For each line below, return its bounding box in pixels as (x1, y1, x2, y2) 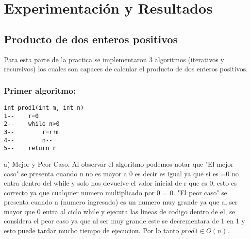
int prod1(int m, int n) (4, 104, 84, 111)
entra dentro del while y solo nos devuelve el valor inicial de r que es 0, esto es (4, 178, 237, 188)
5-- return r (4, 145, 56, 152)
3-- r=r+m (4, 128, 60, 136)
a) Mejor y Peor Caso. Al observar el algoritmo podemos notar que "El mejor (4, 158, 234, 169)
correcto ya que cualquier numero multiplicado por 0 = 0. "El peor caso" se (4, 187, 227, 197)
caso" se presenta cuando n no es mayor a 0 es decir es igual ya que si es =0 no (4, 168, 239, 178)
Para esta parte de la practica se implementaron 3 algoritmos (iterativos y (4, 54, 224, 64)
